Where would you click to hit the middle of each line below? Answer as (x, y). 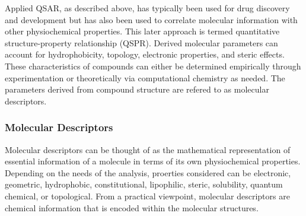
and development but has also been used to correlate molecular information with (151, 19)
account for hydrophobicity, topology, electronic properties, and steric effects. (145, 54)
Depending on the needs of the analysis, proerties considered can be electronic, (148, 172)
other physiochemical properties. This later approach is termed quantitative (142, 31)
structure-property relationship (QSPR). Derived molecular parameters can (141, 42)
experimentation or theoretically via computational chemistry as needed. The (145, 77)
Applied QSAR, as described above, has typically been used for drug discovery (147, 8)
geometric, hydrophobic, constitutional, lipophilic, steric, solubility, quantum (144, 184)
